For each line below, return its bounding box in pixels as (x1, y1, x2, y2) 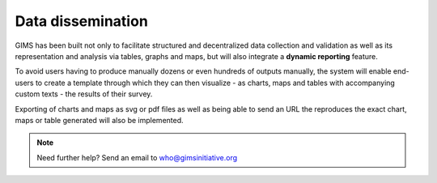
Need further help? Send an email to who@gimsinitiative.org (36, 152, 238, 162)
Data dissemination (15, 12, 149, 30)
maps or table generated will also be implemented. (15, 115, 184, 125)
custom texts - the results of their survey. (15, 89, 153, 99)
